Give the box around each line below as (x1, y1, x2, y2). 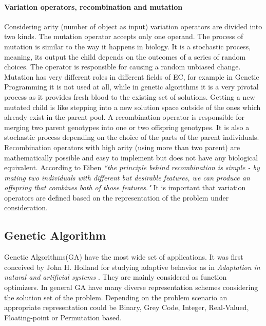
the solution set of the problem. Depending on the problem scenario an (4, 292, 227, 302)
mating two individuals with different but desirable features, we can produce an (4, 172, 250, 183)
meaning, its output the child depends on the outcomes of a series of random (4, 51, 246, 62)
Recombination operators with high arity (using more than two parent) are (4, 141, 240, 152)
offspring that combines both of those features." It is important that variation (4, 182, 246, 193)
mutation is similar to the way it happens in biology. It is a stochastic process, (4, 41, 251, 51)
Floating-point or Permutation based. (4, 312, 122, 322)
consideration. (4, 202, 48, 213)
